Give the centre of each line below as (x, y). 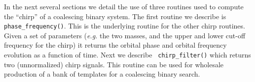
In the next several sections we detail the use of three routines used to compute (124, 6)
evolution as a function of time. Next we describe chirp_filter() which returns (127, 55)
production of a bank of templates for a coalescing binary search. (102, 74)
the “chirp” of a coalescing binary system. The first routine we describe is (115, 16)
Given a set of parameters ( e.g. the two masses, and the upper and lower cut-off (125, 35)
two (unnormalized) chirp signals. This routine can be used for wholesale (114, 64)
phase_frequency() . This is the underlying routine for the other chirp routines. (125, 26)
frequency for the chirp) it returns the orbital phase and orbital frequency (115, 45)
